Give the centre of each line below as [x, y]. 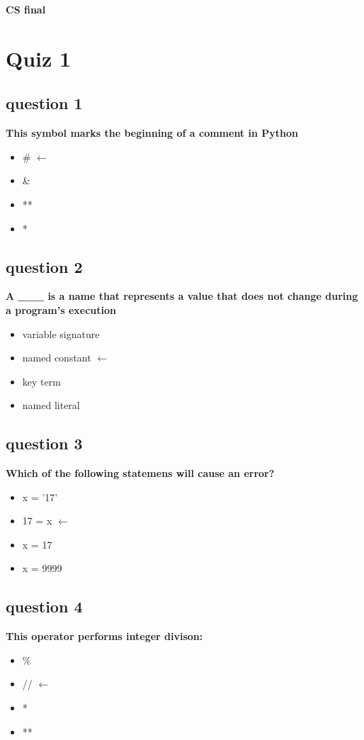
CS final [26, 9]
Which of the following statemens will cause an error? [140, 473]
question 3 [44, 443]
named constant [57, 358]
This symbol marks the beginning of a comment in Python [152, 133]
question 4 [44, 606]
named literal [51, 405]
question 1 [44, 103]
